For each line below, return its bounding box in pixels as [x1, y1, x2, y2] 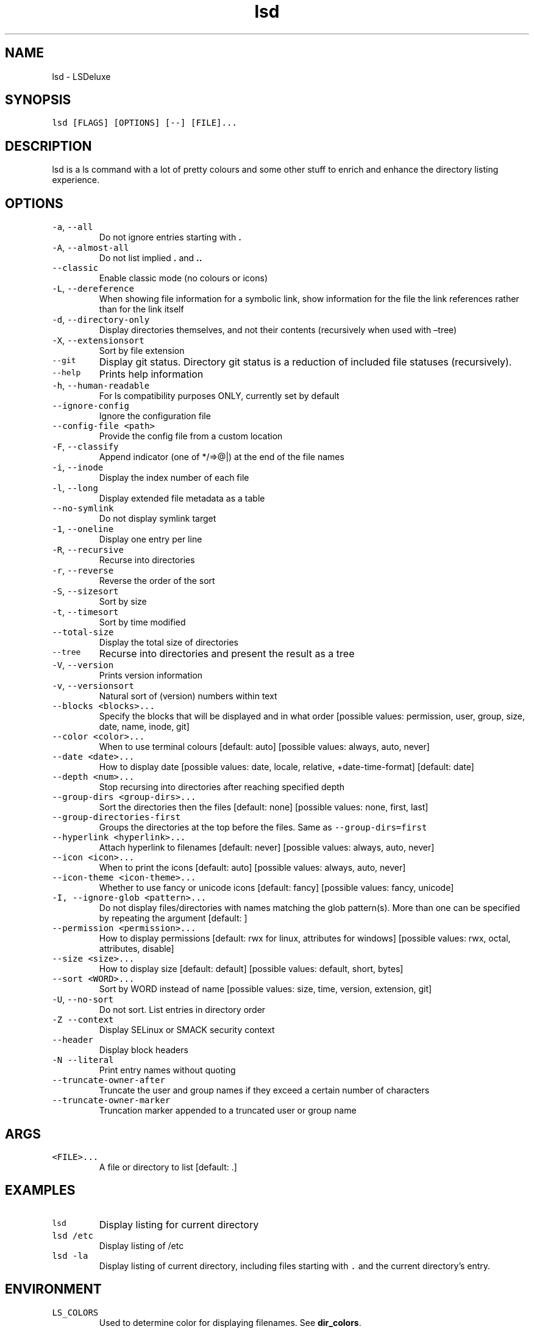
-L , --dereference [52, 283, 134, 294]
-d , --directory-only [52, 314, 150, 325]
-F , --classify [52, 441, 119, 452]
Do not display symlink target [99, 513, 216, 524]
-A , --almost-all [52, 242, 129, 253]
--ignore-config [52, 401, 129, 411]
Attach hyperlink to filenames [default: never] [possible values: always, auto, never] [99, 842, 435, 853]
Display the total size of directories [99, 637, 239, 648]
